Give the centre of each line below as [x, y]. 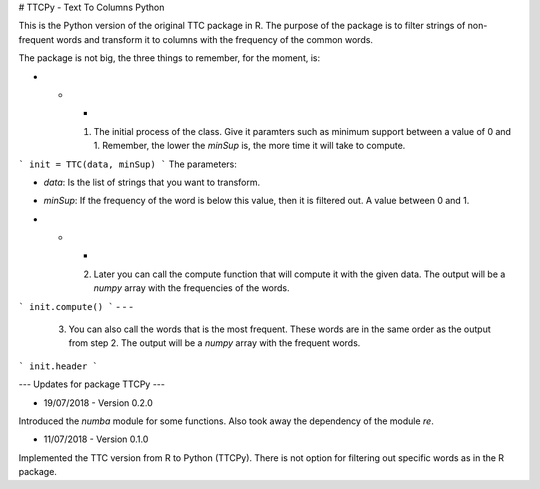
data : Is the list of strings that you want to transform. [152, 182]
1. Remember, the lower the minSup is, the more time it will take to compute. [249, 146]
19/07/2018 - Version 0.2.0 [98, 402]
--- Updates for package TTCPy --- [91, 384]
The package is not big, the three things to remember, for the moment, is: [169, 58]
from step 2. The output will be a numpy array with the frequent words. [214, 343]
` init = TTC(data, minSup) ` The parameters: [127, 164]
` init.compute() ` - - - [76, 306]
